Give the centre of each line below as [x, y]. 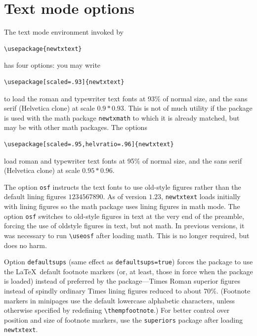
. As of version [125, 196]
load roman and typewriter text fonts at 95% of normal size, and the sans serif [123, 160]
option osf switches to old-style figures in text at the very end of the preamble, [124, 216]
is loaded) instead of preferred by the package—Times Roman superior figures [122, 281]
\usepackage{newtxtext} [43, 49]
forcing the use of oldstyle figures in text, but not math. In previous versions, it [124, 226]
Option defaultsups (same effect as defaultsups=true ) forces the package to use [128, 262]
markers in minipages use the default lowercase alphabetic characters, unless [119, 300]
